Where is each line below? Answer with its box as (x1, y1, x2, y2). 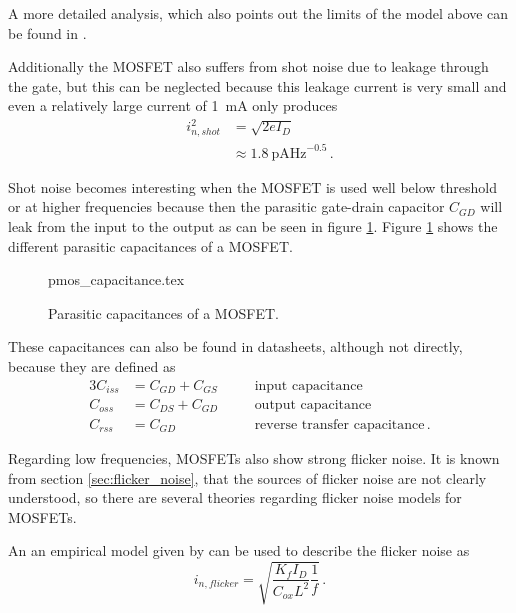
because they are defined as (8, 355, 176, 376)
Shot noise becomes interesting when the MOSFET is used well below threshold (8, 176, 497, 197)
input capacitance (254, 378, 363, 393)
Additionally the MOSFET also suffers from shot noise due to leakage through (8, 56, 489, 77)
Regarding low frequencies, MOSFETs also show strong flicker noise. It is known (8, 447, 500, 468)
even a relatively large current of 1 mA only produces (8, 95, 338, 116)
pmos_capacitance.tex (48, 269, 185, 290)
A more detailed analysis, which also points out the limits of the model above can (8, 3, 509, 23)
